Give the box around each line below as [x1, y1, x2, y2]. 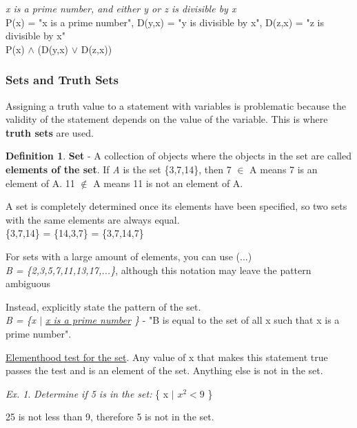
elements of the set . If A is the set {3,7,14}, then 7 [6, 162, 232, 176]
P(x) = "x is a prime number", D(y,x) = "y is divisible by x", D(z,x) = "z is [6, 14, 324, 29]
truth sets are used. [6, 125, 94, 139]
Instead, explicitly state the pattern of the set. [6, 299, 201, 313]
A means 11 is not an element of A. [93, 175, 243, 190]
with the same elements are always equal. [6, 212, 180, 226]
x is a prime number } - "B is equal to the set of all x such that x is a [45, 313, 340, 327]
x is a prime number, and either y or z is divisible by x [6, 1, 236, 15]
